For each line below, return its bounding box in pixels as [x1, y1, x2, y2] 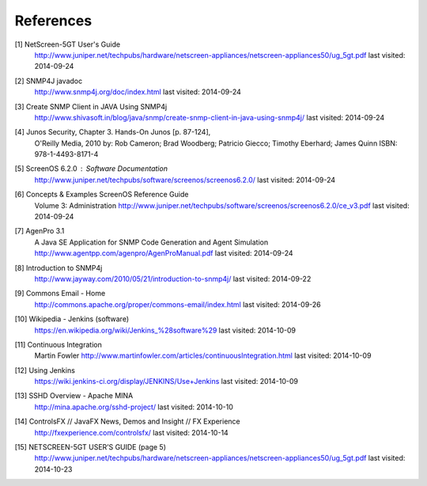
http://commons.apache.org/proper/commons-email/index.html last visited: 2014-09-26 [34, 299, 322, 309]
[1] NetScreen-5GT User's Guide [14, 40, 121, 49]
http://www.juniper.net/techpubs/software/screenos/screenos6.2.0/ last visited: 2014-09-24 [34, 175, 336, 184]
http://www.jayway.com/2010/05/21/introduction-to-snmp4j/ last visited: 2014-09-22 [34, 274, 312, 283]
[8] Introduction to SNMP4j [14, 263, 103, 272]
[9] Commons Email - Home [14, 289, 106, 298]
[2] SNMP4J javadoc [14, 76, 83, 85]
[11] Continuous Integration [14, 340, 102, 349]
